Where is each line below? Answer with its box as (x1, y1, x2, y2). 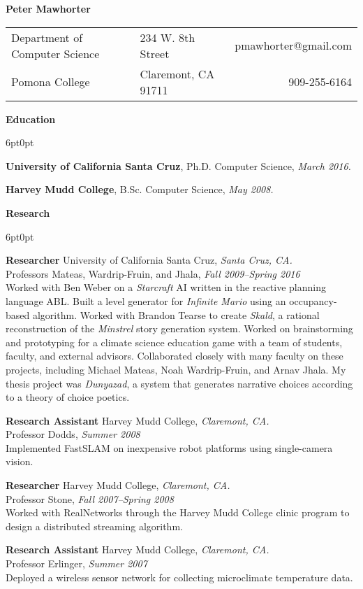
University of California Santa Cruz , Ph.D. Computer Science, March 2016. (6, 158, 351, 173)
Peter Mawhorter (6, 1, 91, 15)
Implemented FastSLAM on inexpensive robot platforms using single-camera (6, 440, 333, 455)
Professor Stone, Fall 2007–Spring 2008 (6, 491, 174, 506)
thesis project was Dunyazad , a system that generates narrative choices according (6, 376, 353, 390)
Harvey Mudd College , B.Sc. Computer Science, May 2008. (6, 182, 274, 197)
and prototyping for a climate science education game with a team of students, (6, 334, 343, 349)
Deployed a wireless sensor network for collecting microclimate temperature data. (6, 569, 353, 584)
